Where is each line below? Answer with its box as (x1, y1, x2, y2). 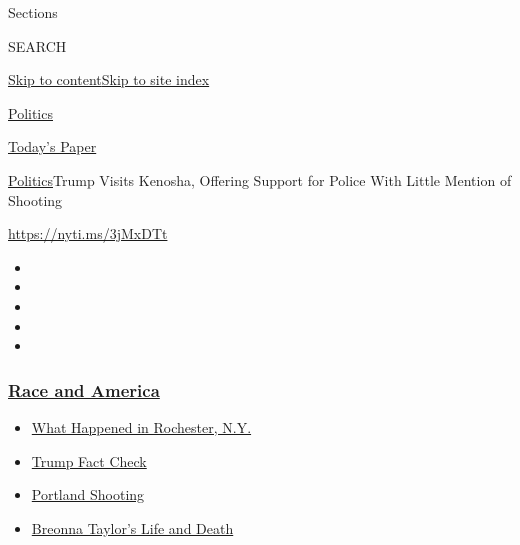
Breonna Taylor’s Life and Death (31, 517, 234, 538)
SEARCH (8, 35, 67, 56)
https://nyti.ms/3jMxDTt (8, 223, 168, 244)
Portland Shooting (31, 484, 145, 505)
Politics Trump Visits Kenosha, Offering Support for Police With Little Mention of (8, 169, 512, 190)
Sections (8, 2, 58, 22)
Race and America (8, 377, 160, 402)
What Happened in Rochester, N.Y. (31, 416, 252, 437)
